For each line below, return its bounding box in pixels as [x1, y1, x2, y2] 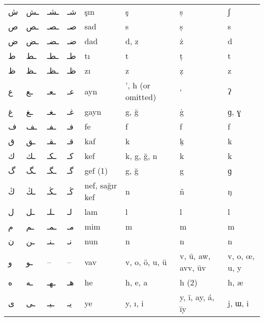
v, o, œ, [227, 250, 255, 262]
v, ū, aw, [180, 250, 211, 262]
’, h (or [125, 79, 150, 91]
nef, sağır [84, 179, 117, 191]
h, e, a [125, 276, 148, 288]
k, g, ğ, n [125, 150, 157, 162]
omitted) [125, 91, 156, 103]
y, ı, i [125, 297, 144, 309]
